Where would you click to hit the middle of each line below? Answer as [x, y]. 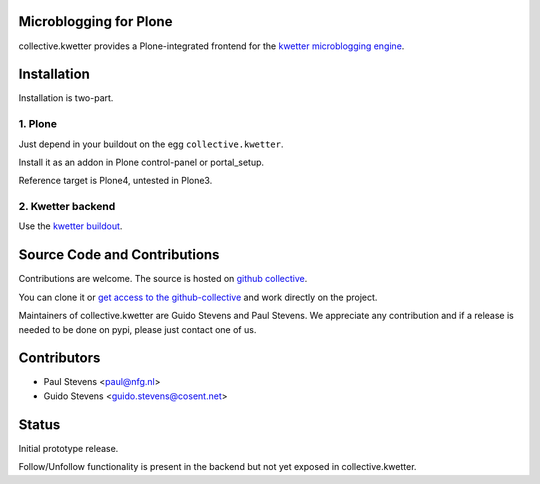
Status [39, 424]
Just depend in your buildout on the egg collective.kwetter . [151, 144]
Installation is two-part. [66, 98]
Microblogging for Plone [95, 21]
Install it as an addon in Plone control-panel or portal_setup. [141, 162]
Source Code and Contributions [119, 255]
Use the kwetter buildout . [70, 226]
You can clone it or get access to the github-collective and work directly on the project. [198, 297]
